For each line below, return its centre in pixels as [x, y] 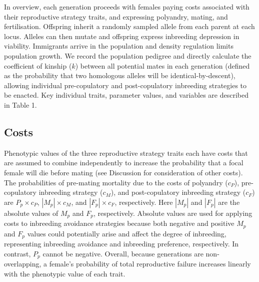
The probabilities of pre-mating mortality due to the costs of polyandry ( [116, 182]
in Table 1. [20, 104]
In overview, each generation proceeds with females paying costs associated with [127, 7]
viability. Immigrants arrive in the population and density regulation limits [119, 46]
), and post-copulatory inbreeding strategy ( [178, 192]
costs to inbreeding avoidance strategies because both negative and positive [119, 223]
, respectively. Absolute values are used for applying [173, 213]
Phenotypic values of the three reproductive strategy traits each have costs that [126, 153]
